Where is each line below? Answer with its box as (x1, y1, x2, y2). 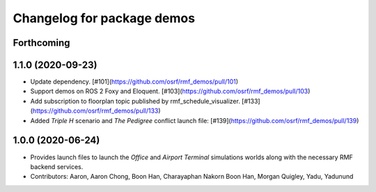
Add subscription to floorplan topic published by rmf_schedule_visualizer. (30, 97, 240, 105)
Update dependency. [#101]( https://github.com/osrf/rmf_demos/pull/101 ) (30, 77, 239, 86)
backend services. (30, 162, 84, 170)
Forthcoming (13, 37, 70, 49)
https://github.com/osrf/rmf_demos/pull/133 (32, 106, 159, 115)
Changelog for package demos (13, 10, 195, 26)
